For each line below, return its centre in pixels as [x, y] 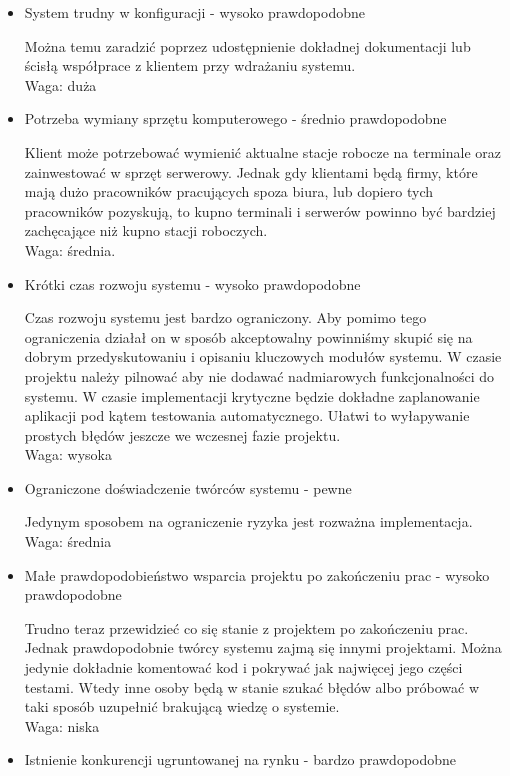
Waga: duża [60, 84]
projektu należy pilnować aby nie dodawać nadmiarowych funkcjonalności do [259, 375]
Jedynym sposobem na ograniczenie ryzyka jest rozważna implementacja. [248, 521]
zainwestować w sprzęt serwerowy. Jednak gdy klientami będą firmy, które [251, 171]
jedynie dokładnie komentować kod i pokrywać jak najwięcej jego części [243, 667]
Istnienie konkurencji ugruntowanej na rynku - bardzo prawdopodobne [240, 759]
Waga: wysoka [68, 454]
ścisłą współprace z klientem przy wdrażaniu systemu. [190, 65]
